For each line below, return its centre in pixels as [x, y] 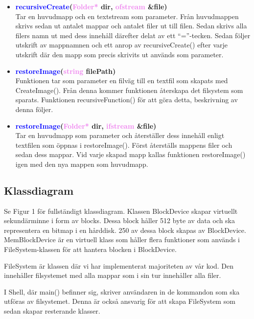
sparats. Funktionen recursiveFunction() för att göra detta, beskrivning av [127, 100]
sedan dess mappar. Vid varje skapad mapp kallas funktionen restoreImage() [130, 154]
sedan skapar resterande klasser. [52, 311]
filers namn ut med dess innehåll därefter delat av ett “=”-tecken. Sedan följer [133, 35]
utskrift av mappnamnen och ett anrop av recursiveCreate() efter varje [122, 45]
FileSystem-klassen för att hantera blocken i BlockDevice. [90, 249]
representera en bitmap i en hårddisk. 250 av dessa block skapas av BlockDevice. [125, 230]
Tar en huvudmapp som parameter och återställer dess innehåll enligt [120, 135]
